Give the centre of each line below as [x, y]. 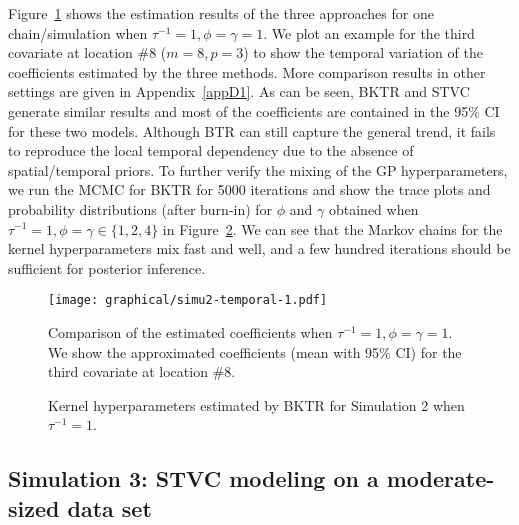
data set [109, 507]
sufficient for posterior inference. [107, 267]
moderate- [440, 478]
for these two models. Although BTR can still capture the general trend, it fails [252, 130]
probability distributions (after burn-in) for [140, 208]
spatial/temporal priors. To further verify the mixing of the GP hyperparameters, [258, 169]
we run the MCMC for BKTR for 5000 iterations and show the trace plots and [249, 189]
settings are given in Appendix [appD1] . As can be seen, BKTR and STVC [239, 91]
